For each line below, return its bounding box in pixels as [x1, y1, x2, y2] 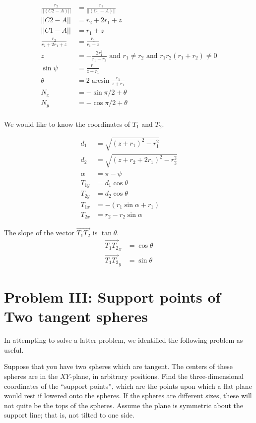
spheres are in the [4, 370, 58, 381]
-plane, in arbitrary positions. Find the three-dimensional [69, 370, 244, 381]
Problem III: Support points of [4, 287, 221, 307]
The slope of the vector [4, 227, 74, 238]
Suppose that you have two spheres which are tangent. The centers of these [4, 361, 233, 371]
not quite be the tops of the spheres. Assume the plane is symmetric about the [4, 400, 244, 410]
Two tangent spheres [4, 306, 148, 326]
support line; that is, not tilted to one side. [4, 410, 134, 420]
